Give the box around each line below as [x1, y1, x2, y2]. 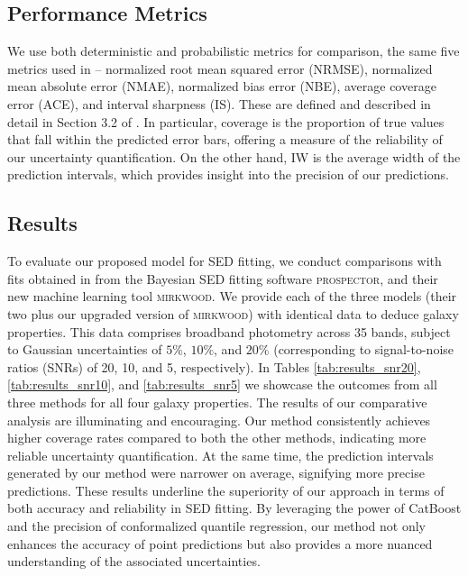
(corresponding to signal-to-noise [273, 340, 454, 359]
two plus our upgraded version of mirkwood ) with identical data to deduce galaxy [7, 304, 459, 323]
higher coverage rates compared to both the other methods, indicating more [7, 428, 427, 447]
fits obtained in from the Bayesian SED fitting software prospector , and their [7, 269, 438, 288]
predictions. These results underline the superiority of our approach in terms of [7, 480, 445, 499]
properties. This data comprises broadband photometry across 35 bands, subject [7, 322, 451, 341]
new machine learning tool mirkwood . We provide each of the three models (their [7, 287, 457, 306]
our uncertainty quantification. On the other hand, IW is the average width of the [7, 147, 461, 166]
